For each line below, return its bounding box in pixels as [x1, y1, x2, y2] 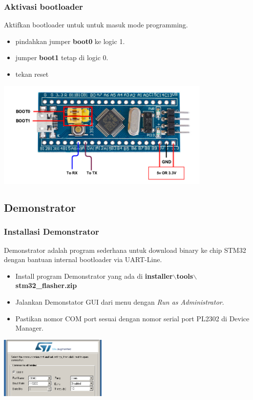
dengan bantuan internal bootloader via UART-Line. [4, 254, 162, 265]
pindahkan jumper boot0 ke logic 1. [15, 36, 125, 46]
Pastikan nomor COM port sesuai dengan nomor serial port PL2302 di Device [15, 313, 250, 323]
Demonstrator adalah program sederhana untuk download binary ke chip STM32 [4, 244, 246, 255]
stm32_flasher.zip [15, 280, 77, 290]
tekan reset [15, 69, 49, 79]
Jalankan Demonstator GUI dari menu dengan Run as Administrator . [15, 297, 224, 307]
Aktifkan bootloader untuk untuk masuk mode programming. [4, 20, 188, 30]
